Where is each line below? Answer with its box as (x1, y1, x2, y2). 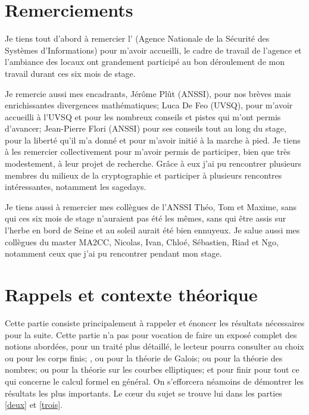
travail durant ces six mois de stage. (5, 67, 136, 79)
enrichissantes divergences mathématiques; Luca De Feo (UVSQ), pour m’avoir (5, 99, 293, 111)
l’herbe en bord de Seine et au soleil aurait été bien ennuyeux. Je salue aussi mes (5, 224, 300, 236)
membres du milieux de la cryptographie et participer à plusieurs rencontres (5, 169, 282, 181)
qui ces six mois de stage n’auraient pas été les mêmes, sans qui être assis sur (5, 212, 286, 224)
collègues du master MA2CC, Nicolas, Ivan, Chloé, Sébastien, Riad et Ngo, (5, 235, 279, 248)
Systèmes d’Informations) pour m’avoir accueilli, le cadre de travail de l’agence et (5, 43, 302, 56)
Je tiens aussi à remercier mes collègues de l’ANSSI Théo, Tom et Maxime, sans (5, 200, 296, 213)
